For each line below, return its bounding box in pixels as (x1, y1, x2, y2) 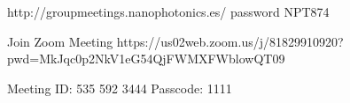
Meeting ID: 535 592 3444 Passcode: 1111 (7, 78, 232, 97)
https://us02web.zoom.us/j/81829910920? (116, 32, 344, 50)
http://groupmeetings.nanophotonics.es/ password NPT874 (7, 3, 330, 20)
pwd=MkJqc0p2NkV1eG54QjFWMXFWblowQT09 (7, 49, 285, 68)
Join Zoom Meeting (7, 32, 113, 50)
